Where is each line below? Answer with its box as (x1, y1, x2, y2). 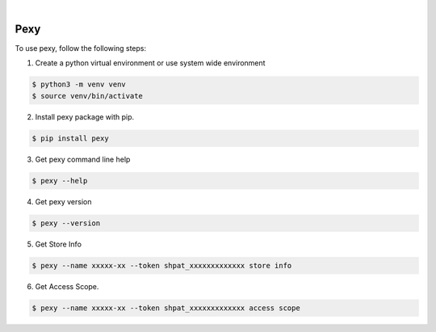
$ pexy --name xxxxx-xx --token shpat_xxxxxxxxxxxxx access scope (31, 303, 300, 313)
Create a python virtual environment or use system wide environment (35, 58, 266, 68)
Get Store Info (35, 239, 82, 249)
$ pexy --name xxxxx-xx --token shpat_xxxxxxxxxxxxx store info (31, 261, 292, 270)
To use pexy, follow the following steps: (15, 43, 147, 53)
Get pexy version (35, 196, 92, 206)
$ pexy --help (31, 176, 88, 185)
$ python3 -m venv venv (31, 80, 127, 89)
